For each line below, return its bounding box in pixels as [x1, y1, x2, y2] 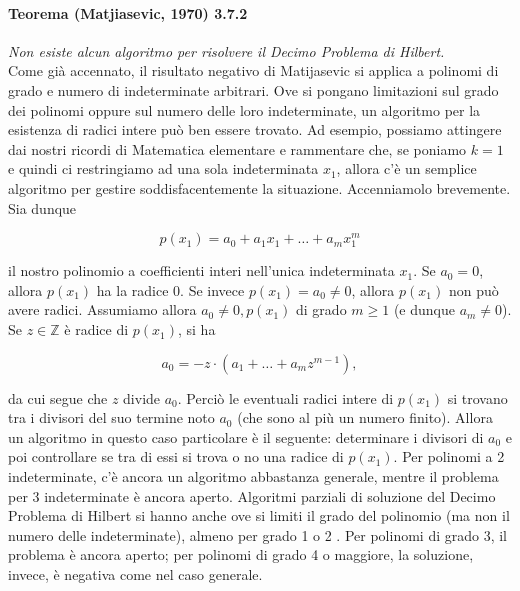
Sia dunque [8, 197, 77, 218]
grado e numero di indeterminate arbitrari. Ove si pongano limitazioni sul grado [8, 79, 499, 100]
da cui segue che [8, 387, 108, 408]
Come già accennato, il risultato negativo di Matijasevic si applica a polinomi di [8, 60, 499, 81]
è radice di [64, 319, 129, 340]
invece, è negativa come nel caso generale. [8, 564, 263, 585]
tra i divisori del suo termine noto [8, 407, 215, 428]
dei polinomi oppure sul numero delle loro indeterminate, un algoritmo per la [8, 99, 481, 120]
